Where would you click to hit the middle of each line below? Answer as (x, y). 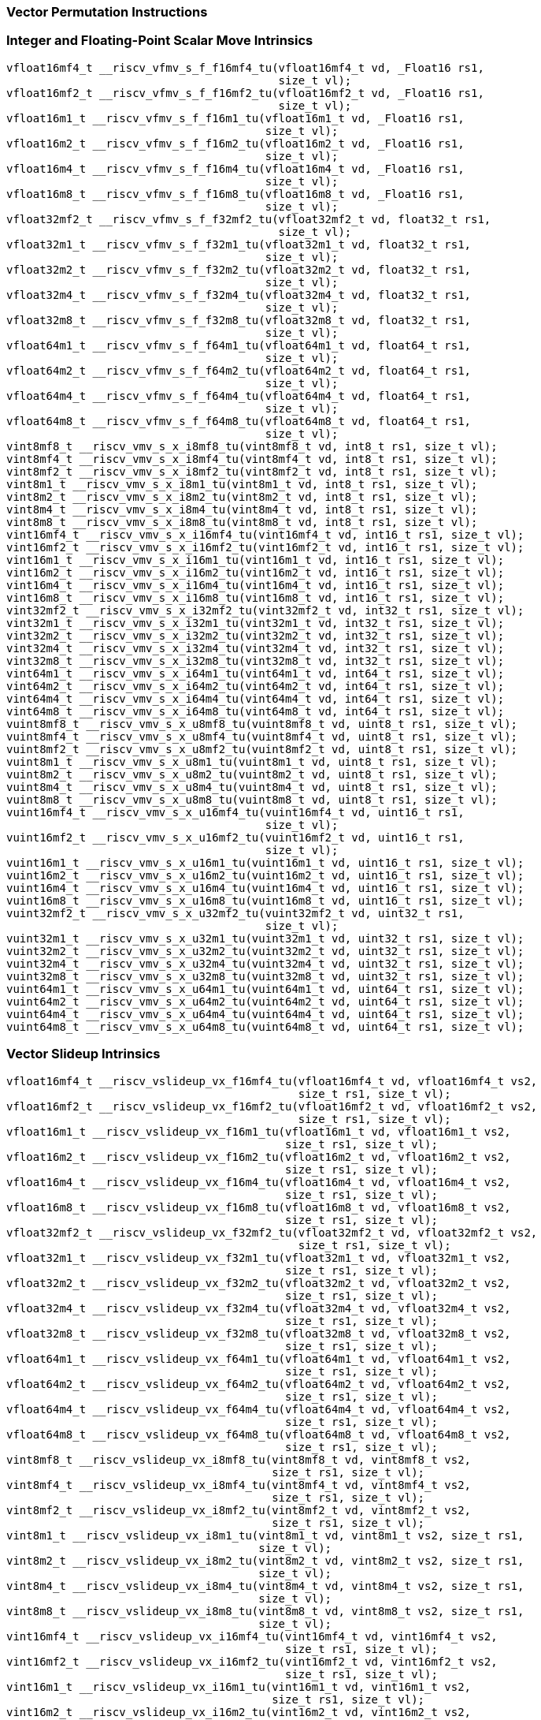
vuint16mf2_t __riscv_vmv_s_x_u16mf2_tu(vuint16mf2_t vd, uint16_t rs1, (235, 837)
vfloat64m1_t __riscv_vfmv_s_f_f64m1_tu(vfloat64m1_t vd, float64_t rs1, (239, 345)
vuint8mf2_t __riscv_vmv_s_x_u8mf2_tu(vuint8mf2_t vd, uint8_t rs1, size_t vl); (262, 749)
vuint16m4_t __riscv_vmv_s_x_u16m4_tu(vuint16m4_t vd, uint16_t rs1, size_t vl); (265, 888)
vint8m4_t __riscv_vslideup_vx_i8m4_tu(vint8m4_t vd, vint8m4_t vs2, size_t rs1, (265, 1586)
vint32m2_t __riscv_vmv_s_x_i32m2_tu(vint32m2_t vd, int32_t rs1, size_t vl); (256, 635)
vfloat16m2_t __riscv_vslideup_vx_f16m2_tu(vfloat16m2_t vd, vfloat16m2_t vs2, (259, 1157)
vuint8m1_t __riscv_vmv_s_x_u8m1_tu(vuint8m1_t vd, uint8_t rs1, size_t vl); (252, 761)
